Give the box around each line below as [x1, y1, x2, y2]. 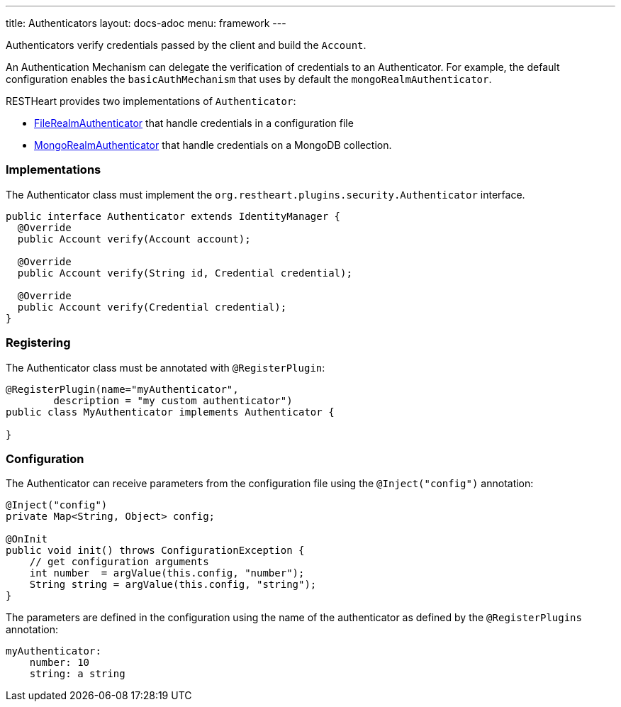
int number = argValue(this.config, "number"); [29, 567, 305, 579]
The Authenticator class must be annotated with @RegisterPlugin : [6, 361, 325, 374]
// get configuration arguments [29, 556, 209, 568]
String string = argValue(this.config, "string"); [29, 579, 317, 591]
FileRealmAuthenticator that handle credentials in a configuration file [34, 117, 354, 129]
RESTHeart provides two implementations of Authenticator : [6, 95, 296, 107]
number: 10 [29, 657, 90, 669]
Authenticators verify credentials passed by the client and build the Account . [6, 39, 367, 51]
